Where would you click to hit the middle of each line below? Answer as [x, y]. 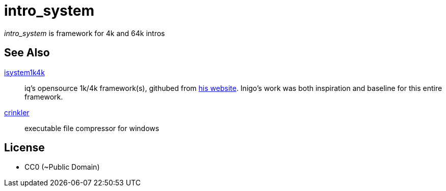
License [24, 148]
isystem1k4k [24, 72]
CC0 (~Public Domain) [62, 167]
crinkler [17, 112]
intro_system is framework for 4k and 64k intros [85, 33]
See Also [27, 53]
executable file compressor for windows [92, 128]
